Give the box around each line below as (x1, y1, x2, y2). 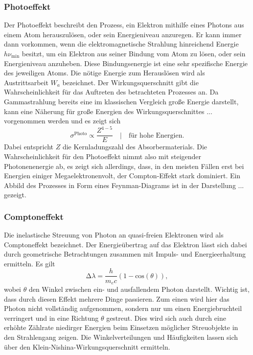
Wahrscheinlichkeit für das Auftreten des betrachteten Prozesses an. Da (4, 87, 219, 97)
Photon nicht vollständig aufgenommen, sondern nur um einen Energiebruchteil (4, 303, 242, 313)
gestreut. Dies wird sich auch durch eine (106, 312, 226, 323)
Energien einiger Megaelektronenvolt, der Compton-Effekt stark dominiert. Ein (4, 170, 241, 181)
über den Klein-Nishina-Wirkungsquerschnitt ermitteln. (4, 341, 170, 352)
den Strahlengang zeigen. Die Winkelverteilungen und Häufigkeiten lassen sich (4, 331, 238, 342)
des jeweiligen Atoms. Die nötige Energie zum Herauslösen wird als (4, 68, 205, 78)
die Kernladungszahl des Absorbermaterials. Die (62, 142, 207, 152)
